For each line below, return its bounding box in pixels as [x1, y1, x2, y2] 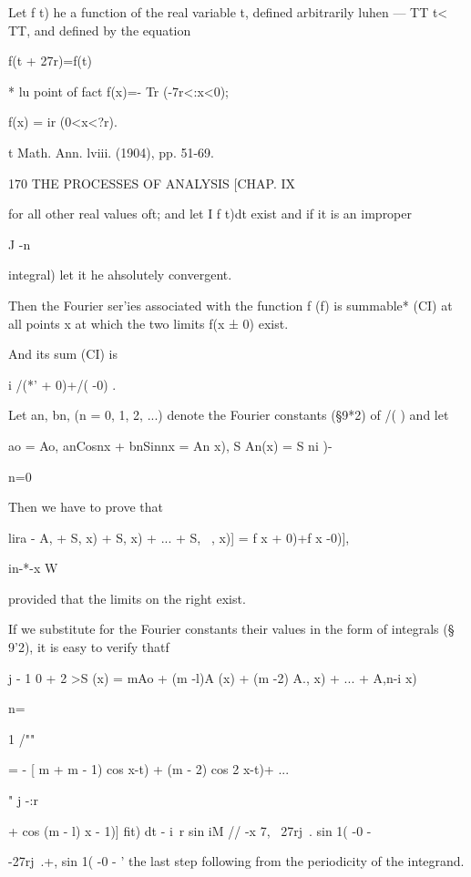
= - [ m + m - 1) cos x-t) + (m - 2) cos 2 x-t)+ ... [8, 760, 290, 779]
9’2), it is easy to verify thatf [8, 637, 169, 657]
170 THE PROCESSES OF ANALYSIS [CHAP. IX [8, 173, 296, 192]
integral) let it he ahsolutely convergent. [8, 265, 232, 284]
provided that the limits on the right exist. [8, 588, 246, 607]
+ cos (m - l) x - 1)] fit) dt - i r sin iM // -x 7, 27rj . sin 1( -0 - [8, 821, 372, 840]
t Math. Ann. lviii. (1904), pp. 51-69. [8, 142, 214, 161]
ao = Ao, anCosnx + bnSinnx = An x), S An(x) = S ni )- [8, 435, 333, 454]
